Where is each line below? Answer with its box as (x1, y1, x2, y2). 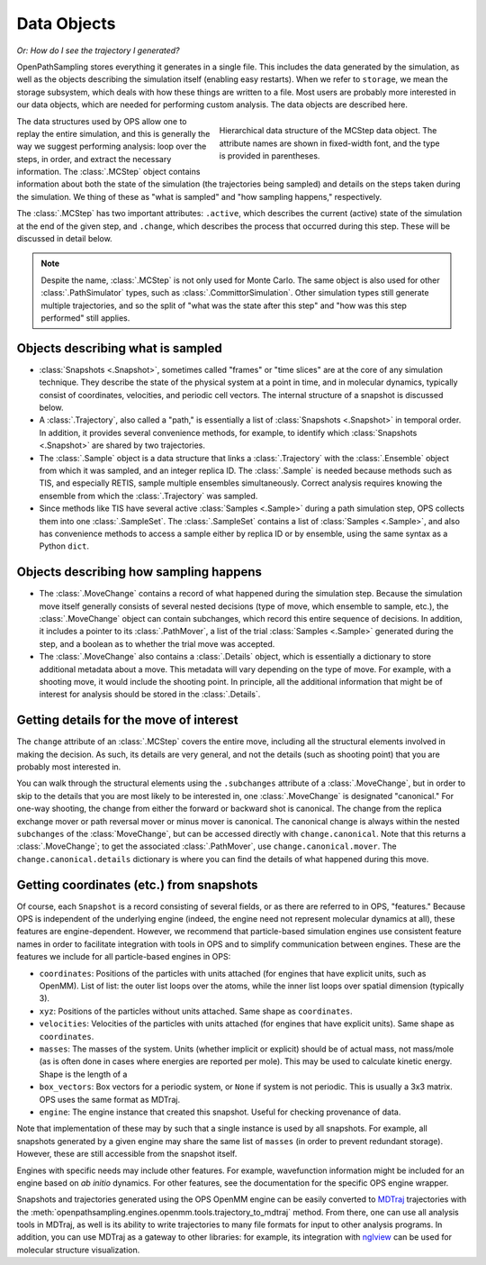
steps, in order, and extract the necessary (16, 153, 172, 164)
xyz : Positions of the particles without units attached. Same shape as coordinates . (39, 1006, 353, 1016)
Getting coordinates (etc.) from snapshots (16, 877, 258, 892)
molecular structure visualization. (16, 1244, 140, 1255)
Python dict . (39, 541, 90, 551)
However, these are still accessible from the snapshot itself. (16, 1149, 238, 1160)
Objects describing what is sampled (16, 341, 222, 356)
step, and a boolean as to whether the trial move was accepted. (39, 638, 275, 649)
